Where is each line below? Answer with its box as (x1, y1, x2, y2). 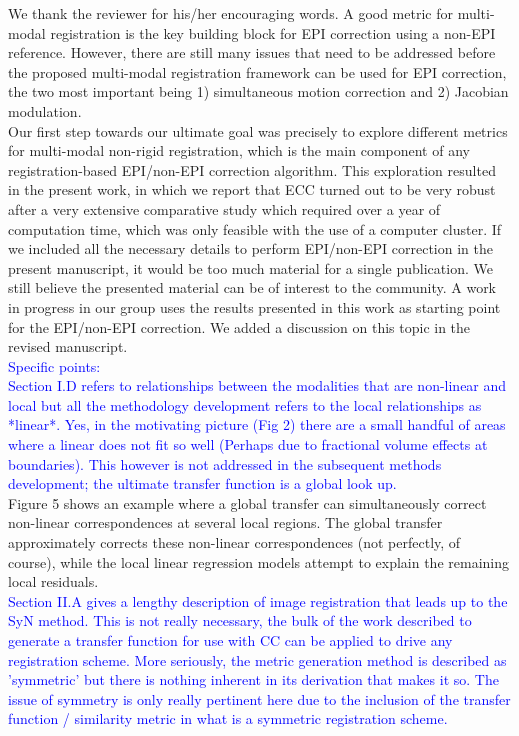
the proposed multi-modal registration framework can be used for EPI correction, (8, 61, 507, 82)
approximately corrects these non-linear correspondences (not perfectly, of (8, 532, 461, 553)
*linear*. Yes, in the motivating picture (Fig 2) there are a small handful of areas (8, 414, 506, 435)
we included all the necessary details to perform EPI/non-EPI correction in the (8, 238, 493, 259)
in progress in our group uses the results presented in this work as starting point (8, 296, 501, 317)
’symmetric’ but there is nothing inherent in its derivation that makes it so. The (8, 669, 499, 690)
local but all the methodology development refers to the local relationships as (8, 394, 482, 415)
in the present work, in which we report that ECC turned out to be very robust (8, 179, 496, 200)
